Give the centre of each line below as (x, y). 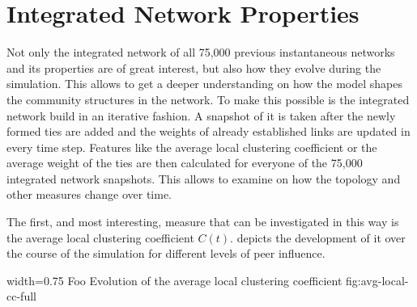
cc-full (21, 296)
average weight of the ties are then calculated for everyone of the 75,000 (185, 163)
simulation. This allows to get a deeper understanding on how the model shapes (204, 84)
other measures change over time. (89, 194)
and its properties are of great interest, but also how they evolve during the (194, 67)
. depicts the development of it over (318, 237)
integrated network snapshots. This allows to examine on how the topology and (204, 178)
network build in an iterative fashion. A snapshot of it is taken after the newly (201, 115)
